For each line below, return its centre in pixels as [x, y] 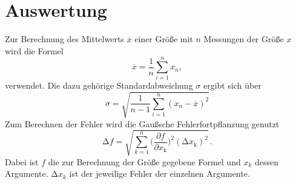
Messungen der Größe [244, 39]
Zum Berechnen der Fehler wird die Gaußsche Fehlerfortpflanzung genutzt [142, 123]
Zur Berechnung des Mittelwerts [64, 39]
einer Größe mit [164, 39]
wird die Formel [34, 50]
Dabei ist [22, 161]
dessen [266, 161]
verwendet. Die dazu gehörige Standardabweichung [99, 85]
